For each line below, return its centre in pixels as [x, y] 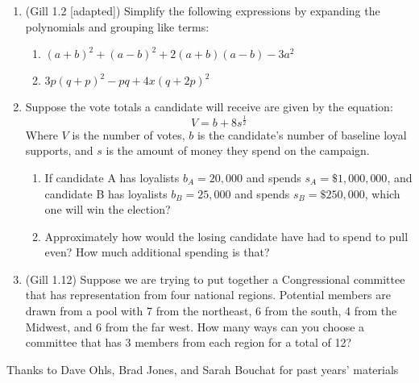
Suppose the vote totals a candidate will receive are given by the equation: [209, 107]
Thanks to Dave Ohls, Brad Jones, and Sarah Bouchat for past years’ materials [203, 369]
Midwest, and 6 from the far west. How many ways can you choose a [195, 326]
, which [382, 193]
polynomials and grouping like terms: [117, 26]
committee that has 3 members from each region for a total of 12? [189, 342]
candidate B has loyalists [106, 193]
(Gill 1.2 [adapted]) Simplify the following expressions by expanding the [203, 10]
